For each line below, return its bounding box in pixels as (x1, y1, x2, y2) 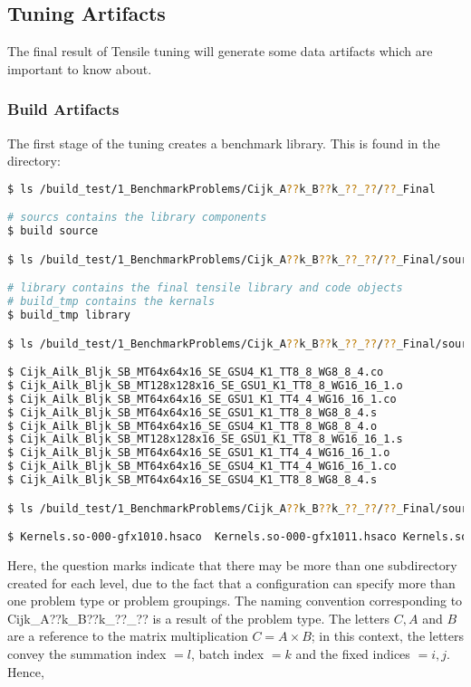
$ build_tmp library (7, 309, 131, 322)
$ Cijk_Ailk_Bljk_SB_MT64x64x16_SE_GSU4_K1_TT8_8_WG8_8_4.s (7, 473, 378, 487)
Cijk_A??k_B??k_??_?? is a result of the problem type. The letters (7, 608, 390, 627)
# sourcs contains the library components (7, 211, 267, 224)
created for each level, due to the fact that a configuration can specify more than (7, 573, 456, 592)
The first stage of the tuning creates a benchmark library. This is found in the (7, 133, 440, 152)
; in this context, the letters (311, 626, 464, 645)
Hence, (7, 662, 44, 681)
